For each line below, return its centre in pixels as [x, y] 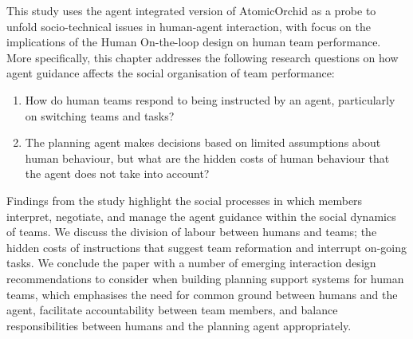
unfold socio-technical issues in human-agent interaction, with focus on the [189, 26]
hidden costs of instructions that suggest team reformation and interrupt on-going [206, 247]
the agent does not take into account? [117, 173]
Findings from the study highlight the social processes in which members [185, 200]
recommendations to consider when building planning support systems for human [205, 278]
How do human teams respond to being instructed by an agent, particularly [210, 99]
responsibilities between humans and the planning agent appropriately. [179, 325]
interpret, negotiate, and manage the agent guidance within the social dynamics [201, 216]
